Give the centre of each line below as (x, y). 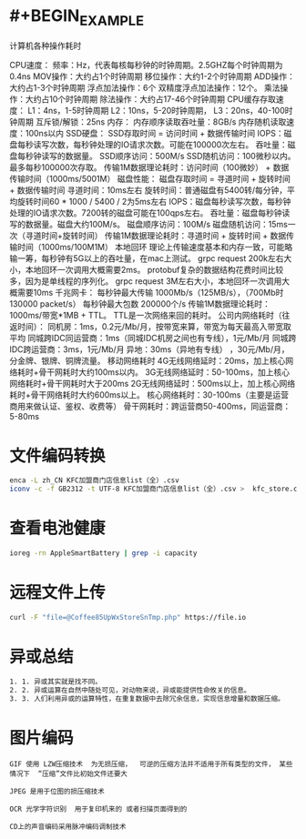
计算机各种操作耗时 (46, 45)
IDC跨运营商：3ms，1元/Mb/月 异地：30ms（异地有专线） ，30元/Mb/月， (149, 349)
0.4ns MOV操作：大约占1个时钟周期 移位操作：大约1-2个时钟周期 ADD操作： (153, 76)
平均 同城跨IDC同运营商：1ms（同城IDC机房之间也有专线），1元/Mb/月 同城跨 (153, 338)
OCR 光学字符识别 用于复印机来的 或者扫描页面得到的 (98, 809)
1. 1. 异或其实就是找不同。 (56, 682)
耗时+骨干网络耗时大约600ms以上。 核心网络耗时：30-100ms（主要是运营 (149, 394)
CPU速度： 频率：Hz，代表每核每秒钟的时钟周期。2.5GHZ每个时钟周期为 (146, 65)
